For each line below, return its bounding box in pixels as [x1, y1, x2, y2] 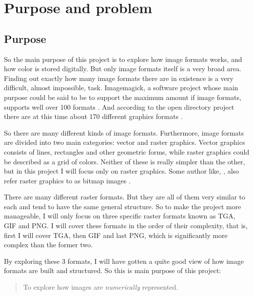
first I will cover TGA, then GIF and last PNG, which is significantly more [4, 230, 228, 240]
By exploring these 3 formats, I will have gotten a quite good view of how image [4, 256, 244, 266]
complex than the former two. [4, 239, 93, 250]
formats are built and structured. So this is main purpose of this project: [4, 265, 221, 276]
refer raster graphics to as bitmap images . [4, 175, 131, 185]
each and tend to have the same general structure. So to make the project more [4, 201, 241, 211]
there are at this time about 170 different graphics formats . [4, 111, 183, 121]
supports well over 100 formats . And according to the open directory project [4, 101, 234, 112]
